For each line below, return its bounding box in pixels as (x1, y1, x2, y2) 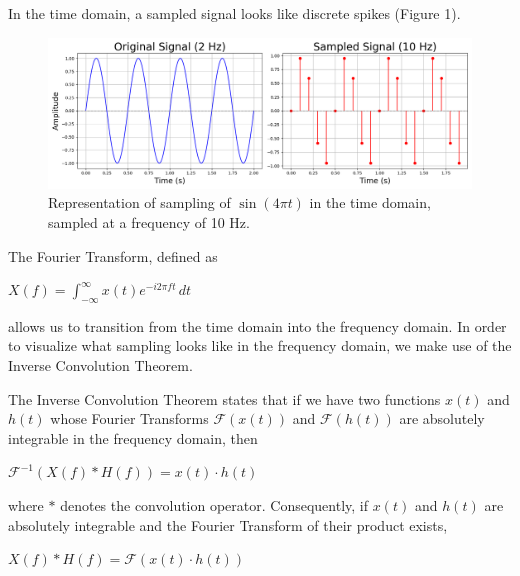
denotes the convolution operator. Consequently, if (60, 495, 369, 516)
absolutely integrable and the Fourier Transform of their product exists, (8, 514, 448, 535)
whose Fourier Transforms (50, 408, 209, 429)
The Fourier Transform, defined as (8, 245, 218, 266)
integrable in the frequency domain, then (8, 427, 258, 448)
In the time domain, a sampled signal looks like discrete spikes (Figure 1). (8, 3, 461, 23)
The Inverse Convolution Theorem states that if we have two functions (8, 388, 441, 409)
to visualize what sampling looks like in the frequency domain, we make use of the (8, 335, 512, 356)
